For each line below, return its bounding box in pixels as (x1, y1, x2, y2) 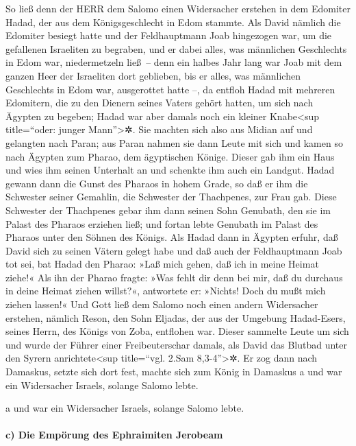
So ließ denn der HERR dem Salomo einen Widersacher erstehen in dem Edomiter (5, 1, 351, 15)
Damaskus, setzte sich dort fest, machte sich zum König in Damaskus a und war (5, 364, 342, 379)
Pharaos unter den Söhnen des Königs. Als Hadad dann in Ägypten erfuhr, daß (5, 230, 338, 244)
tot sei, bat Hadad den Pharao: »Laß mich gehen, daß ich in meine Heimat (5, 257, 319, 271)
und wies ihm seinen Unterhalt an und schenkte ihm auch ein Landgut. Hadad (5, 163, 335, 177)
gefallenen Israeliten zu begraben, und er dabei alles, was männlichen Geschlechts (5, 41, 347, 56)
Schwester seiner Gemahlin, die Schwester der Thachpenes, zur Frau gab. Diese (5, 189, 337, 204)
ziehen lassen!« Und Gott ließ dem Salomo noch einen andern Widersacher (5, 297, 318, 312)
